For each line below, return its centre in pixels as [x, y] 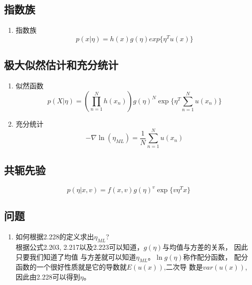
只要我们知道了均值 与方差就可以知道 [76, 256]
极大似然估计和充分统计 [61, 65]
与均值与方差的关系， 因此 [205, 247]
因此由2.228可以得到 [48, 277]
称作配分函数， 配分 [215, 256]
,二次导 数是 [183, 267]
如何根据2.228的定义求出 [55, 237]
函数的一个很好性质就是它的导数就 [71, 267]
